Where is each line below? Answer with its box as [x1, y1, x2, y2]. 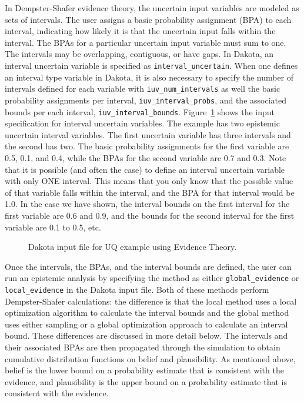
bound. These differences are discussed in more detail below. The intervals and [5, 329, 288, 342]
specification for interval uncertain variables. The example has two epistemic [5, 117, 280, 129]
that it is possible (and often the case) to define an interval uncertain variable [5, 163, 285, 175]
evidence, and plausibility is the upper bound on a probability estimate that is [5, 375, 287, 387]
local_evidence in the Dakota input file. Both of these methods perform [5, 283, 269, 295]
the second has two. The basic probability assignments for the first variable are [5, 140, 289, 152]
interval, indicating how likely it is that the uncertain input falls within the [5, 25, 276, 37]
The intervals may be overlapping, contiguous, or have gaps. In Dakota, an [5, 48, 274, 60]
